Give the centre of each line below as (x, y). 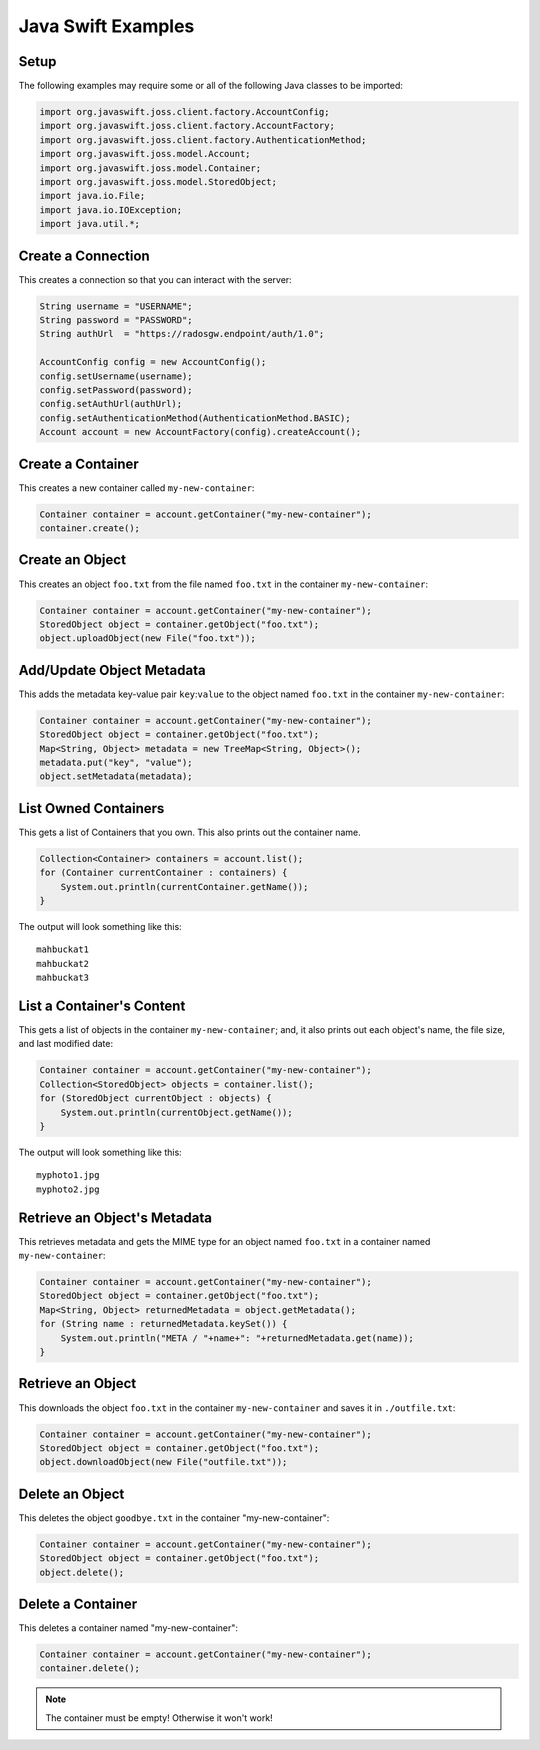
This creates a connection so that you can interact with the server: (155, 279)
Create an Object (72, 560)
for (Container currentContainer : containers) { (163, 873)
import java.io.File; (92, 196)
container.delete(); (89, 1668)
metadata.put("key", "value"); (116, 762)
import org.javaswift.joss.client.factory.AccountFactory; (187, 126)
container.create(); (89, 528)
